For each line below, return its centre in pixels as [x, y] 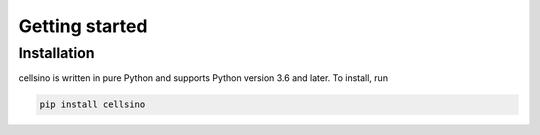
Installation [56, 53]
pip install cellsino [92, 104]
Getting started [83, 26]
